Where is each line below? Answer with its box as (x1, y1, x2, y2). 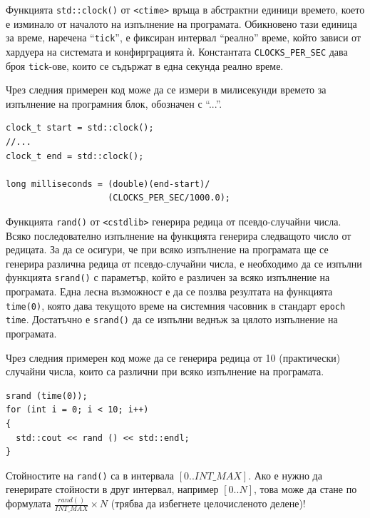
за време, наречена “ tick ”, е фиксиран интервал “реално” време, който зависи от (6, 30, 361, 45)
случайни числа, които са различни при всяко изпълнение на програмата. (6, 364, 324, 379)
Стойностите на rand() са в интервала (6, 467, 175, 482)
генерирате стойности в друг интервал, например (6, 482, 219, 497)
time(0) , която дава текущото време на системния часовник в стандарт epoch (6, 298, 346, 313)
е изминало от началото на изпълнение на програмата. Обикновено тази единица (6, 16, 357, 31)
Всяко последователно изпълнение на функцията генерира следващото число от (6, 228, 351, 243)
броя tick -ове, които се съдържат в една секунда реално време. (6, 58, 284, 73)
